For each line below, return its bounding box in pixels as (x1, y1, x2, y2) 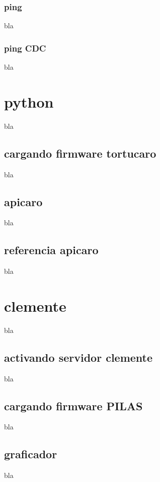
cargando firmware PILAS (4, 398, 143, 413)
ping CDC (4, 41, 46, 54)
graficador (4, 446, 57, 462)
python (4, 91, 54, 112)
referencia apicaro (4, 242, 99, 258)
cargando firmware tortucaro (4, 145, 156, 161)
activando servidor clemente (4, 349, 153, 365)
